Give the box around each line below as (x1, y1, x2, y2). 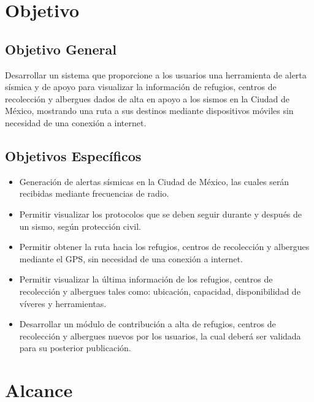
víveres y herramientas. (19, 297, 107, 309)
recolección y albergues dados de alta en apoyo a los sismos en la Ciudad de (5, 92, 290, 105)
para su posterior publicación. (19, 341, 131, 354)
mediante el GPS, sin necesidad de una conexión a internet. (19, 252, 243, 265)
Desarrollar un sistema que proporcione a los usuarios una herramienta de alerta (5, 68, 307, 81)
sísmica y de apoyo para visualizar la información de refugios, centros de (5, 80, 277, 93)
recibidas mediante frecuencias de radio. (19, 187, 169, 200)
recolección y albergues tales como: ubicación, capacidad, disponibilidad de (19, 284, 301, 297)
